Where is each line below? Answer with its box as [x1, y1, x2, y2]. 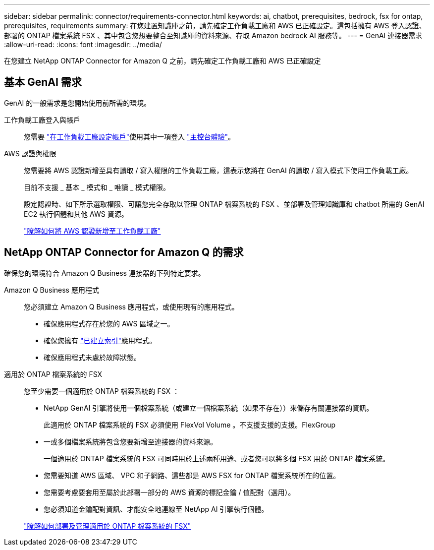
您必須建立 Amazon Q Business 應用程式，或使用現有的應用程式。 [24, 302, 239, 311]
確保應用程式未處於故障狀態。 [44, 353, 141, 362]
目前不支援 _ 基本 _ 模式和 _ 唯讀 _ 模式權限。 [24, 183, 170, 191]
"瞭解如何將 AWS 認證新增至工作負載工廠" [24, 226, 161, 235]
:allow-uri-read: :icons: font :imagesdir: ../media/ [4, 40, 162, 49]
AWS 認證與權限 [4, 149, 56, 158]
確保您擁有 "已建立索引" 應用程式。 [44, 336, 156, 345]
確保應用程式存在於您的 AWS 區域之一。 [44, 319, 174, 328]
